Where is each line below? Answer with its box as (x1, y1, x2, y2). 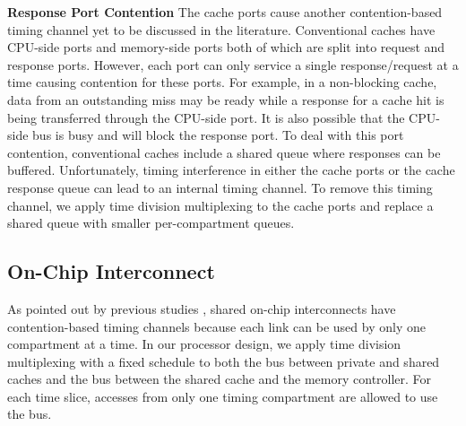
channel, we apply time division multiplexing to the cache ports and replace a (7, 196, 434, 214)
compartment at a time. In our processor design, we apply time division (7, 335, 401, 353)
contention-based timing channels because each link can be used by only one (7, 317, 426, 335)
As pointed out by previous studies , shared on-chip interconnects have (7, 299, 396, 317)
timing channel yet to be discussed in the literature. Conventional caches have (7, 20, 436, 39)
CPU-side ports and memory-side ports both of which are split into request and (7, 38, 445, 57)
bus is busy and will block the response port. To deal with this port (32, 126, 404, 144)
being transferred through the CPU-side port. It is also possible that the (7, 108, 405, 126)
